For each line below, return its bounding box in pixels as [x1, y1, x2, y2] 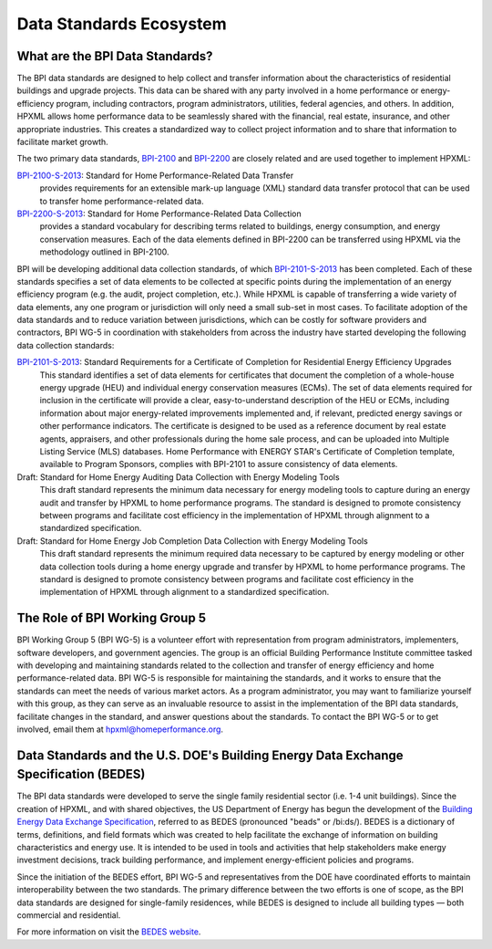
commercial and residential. [16, 909, 121, 921]
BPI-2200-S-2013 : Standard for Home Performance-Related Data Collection [16, 208, 302, 219]
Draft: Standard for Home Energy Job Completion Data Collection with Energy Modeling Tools [16, 535, 368, 547]
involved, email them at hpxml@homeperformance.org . [16, 724, 223, 735]
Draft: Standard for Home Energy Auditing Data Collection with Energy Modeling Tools [16, 471, 341, 483]
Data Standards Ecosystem [16, 14, 227, 34]
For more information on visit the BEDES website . [16, 926, 201, 937]
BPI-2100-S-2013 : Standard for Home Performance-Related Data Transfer [16, 170, 294, 181]
